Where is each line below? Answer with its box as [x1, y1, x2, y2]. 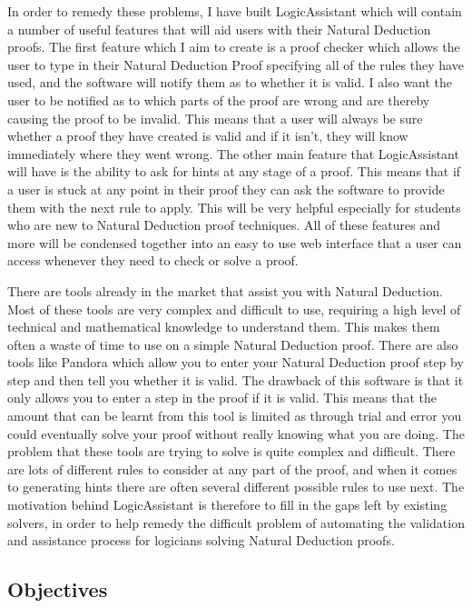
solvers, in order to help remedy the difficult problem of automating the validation [7, 513, 465, 532]
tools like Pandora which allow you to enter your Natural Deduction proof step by [7, 353, 464, 372]
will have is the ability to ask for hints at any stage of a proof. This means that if [7, 162, 461, 181]
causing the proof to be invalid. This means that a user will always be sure [7, 108, 423, 127]
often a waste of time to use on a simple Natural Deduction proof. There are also [7, 334, 458, 354]
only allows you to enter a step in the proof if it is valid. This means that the [7, 388, 437, 407]
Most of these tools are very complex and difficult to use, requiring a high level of [7, 299, 461, 318]
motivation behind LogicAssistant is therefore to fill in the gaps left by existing [7, 495, 447, 514]
